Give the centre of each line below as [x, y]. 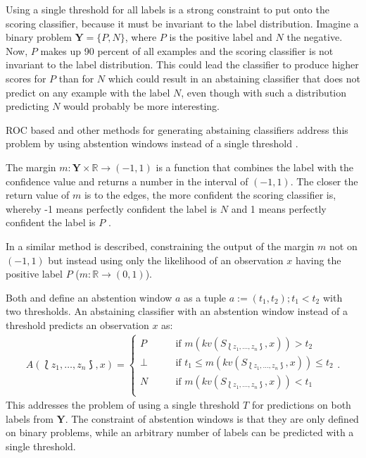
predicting [27, 106]
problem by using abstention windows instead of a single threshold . [152, 143]
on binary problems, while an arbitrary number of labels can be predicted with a [180, 432]
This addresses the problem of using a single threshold [123, 405]
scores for [26, 78]
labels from [30, 418]
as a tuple [205, 297]
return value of [38, 195]
